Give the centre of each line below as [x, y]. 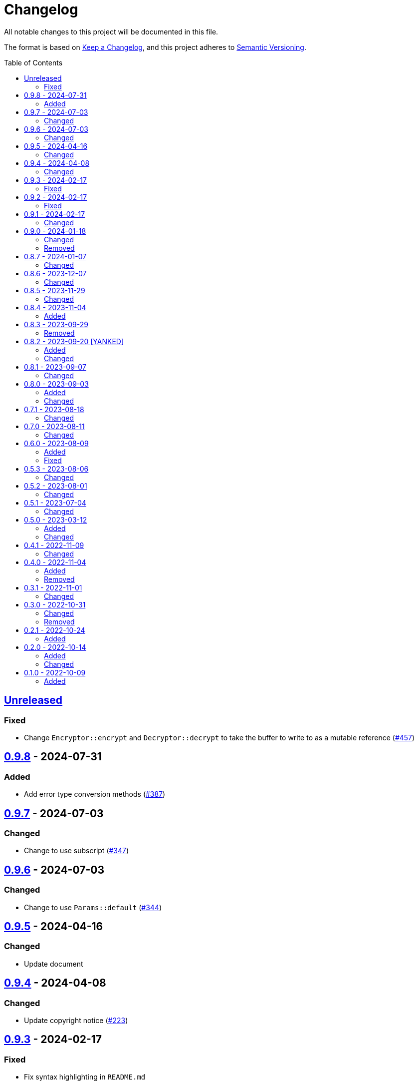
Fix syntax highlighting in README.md [85, 1077]
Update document [54, 964]
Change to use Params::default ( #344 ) [93, 907]
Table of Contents [33, 62]
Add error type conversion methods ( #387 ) [95, 794]
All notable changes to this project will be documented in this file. [111, 31]
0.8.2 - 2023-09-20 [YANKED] [74, 341]
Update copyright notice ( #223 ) [76, 1021]
